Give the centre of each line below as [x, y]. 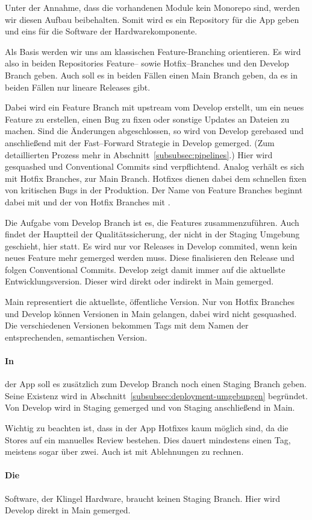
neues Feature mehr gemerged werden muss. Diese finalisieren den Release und [150, 258]
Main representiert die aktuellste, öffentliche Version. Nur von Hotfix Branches [150, 302]
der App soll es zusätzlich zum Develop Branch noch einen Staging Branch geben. [156, 384]
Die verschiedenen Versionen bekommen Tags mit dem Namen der [127, 325]
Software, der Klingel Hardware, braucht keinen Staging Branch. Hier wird [143, 498]
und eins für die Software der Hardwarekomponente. [101, 31]
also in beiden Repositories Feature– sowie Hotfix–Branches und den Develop [147, 63]
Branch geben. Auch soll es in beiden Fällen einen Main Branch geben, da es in [151, 75]
